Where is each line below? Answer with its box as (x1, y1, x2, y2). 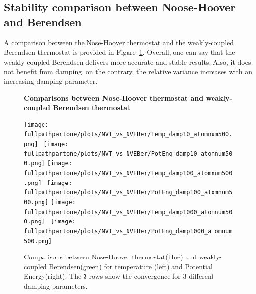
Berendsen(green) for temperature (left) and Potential (49, 261, 213, 271)
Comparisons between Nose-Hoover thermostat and (24, 92, 204, 103)
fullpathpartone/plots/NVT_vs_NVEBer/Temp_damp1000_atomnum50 (24, 208, 233, 216)
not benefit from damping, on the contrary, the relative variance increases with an (4, 66, 253, 76)
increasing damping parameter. (4, 75, 98, 86)
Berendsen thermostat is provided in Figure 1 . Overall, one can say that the (4, 47, 235, 57)
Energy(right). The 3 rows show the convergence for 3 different (24, 271, 214, 281)
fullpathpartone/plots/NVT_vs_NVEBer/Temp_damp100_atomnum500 (24, 170, 233, 177)
